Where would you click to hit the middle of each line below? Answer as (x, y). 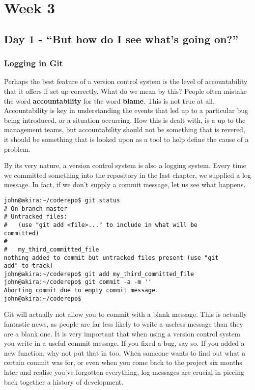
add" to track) (29, 266)
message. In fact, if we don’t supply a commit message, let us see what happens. (125, 184)
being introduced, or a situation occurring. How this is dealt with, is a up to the (125, 120)
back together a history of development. (64, 381)
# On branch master (36, 209)
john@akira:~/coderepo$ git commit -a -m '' (78, 282)
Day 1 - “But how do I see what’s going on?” (121, 39)
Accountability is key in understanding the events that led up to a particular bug (126, 110)
